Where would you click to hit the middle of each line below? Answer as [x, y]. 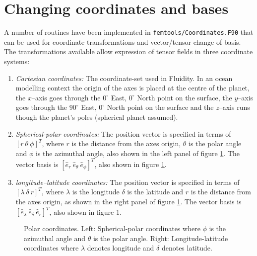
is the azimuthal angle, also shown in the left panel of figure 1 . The [138, 153]
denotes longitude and [121, 248]
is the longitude [96, 192]
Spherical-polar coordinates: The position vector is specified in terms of [123, 133]
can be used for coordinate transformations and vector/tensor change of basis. [123, 42]
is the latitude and [155, 192]
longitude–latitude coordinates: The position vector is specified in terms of [128, 182]
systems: [17, 61]
